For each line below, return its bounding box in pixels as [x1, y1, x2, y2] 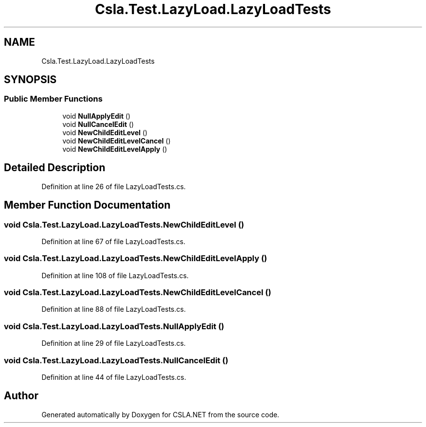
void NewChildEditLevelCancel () [62, 136, 171, 145]
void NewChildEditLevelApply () [62, 144, 167, 153]
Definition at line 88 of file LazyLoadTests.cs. [41, 305, 186, 314]
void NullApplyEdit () [62, 111, 131, 120]
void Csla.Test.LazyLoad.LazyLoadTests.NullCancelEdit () [4, 355, 229, 365]
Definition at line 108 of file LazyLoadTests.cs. [41, 271, 189, 280]
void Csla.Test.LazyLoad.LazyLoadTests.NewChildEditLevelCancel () [4, 287, 271, 297]
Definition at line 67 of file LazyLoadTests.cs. [41, 237, 186, 246]
